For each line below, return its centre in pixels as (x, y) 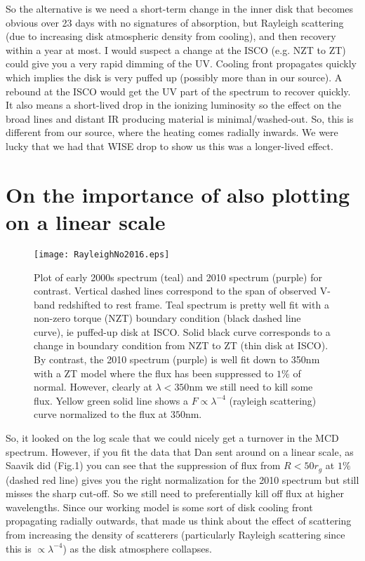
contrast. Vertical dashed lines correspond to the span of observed (175, 291)
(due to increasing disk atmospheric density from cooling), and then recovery (171, 36)
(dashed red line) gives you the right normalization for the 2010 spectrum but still (182, 479)
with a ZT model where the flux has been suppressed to (154, 373)
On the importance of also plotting (178, 194)
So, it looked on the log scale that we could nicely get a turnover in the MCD (172, 438)
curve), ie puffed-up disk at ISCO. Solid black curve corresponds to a (182, 331)
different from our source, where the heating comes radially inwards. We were (172, 132)
